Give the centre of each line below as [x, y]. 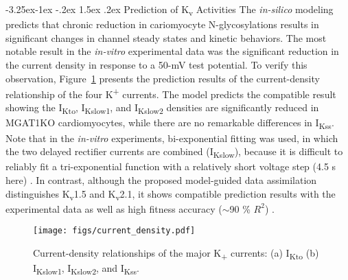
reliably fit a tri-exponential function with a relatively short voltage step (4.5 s [171, 166]
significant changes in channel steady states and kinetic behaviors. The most [166, 37]
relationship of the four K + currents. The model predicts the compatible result [171, 93]
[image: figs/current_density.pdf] [114, 231]
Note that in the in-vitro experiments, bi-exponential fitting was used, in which [172, 138]
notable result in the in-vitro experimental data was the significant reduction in [172, 51]
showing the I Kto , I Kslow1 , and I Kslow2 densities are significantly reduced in [162, 108]
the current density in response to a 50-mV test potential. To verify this [156, 64]
